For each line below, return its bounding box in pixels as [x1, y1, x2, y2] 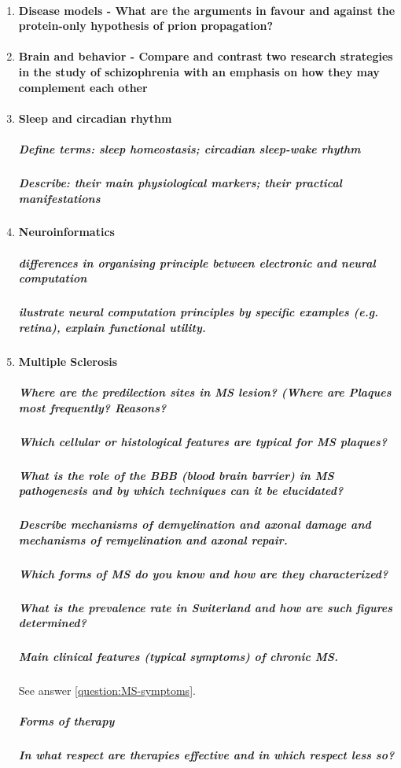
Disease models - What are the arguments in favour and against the [18, 2, 395, 18]
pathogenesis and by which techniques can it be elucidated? [18, 482, 344, 499]
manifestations [18, 190, 101, 206]
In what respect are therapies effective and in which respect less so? [18, 747, 395, 763]
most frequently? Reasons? [18, 399, 167, 415]
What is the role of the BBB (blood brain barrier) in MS [18, 467, 334, 483]
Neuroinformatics [18, 223, 115, 240]
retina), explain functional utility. [18, 319, 206, 335]
